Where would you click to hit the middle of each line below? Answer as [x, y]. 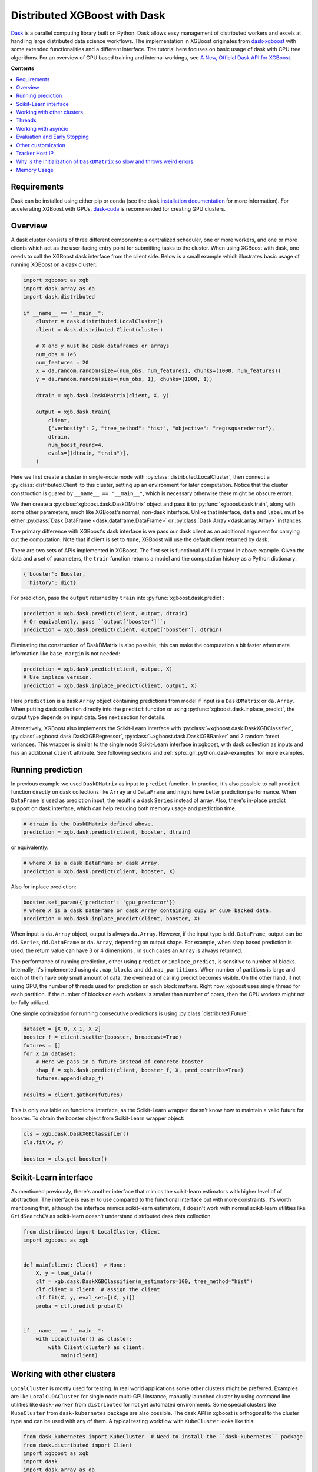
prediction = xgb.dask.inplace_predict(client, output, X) [110, 685]
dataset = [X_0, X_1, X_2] [62, 1029]
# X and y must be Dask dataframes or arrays [102, 346]
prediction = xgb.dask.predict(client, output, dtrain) [106, 613]
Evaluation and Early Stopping [53, 137]
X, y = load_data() [64, 1273]
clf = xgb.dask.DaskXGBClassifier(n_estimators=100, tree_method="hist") [144, 1281]
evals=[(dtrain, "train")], [89, 453]
